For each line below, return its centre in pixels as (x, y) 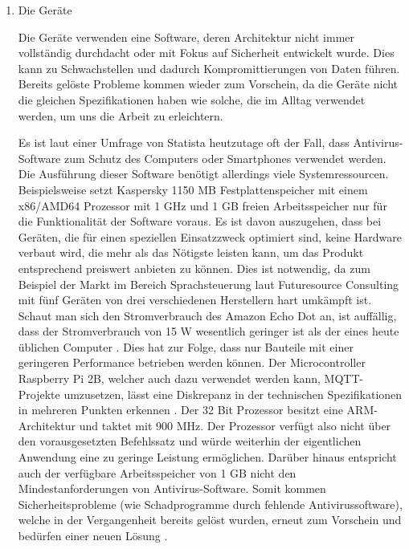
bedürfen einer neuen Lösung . (93, 535)
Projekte (39, 394)
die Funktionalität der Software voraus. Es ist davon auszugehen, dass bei (200, 221)
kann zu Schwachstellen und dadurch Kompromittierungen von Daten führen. (209, 68)
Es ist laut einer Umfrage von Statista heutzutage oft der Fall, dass (184, 142)
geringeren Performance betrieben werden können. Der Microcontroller (192, 362)
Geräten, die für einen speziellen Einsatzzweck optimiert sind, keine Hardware (210, 236)
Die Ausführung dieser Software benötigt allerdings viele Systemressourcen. (203, 174)
